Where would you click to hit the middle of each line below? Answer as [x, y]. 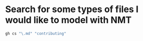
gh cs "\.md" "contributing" [36, 33]
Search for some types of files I [72, 9]
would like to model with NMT [68, 20]
